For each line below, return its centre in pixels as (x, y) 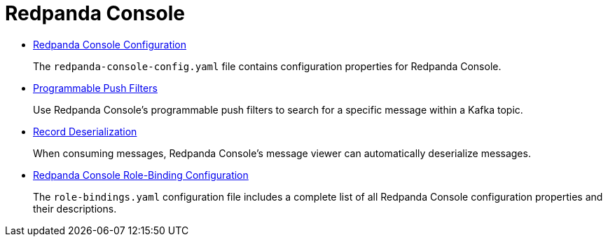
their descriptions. (75, 208)
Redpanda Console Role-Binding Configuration (141, 175)
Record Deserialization (85, 131)
